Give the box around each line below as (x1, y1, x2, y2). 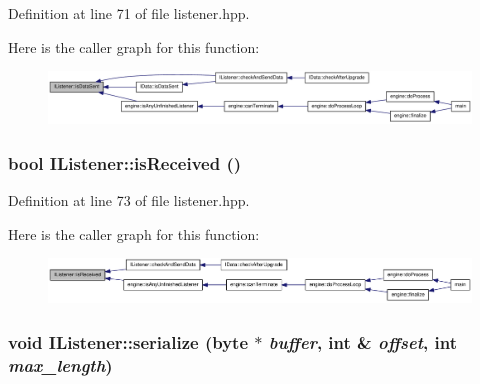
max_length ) (8, 352, 113, 377)
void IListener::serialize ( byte (8, 329, 249, 354)
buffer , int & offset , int (268, 329, 457, 354)
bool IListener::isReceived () (8, 150, 242, 175)
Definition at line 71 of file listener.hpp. (8, 3, 250, 23)
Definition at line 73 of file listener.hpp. (8, 190, 250, 210)
